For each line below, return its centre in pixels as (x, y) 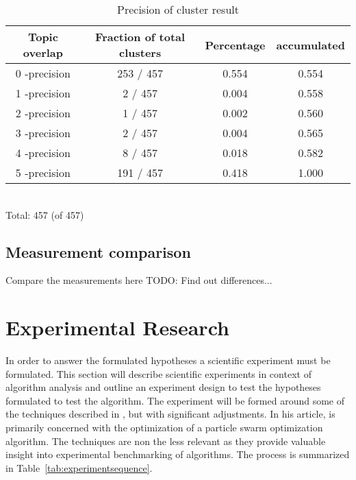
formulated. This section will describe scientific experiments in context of (158, 373)
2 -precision (43, 113)
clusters (140, 52)
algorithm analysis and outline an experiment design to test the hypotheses (163, 387)
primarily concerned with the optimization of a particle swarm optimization (164, 428)
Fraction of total (140, 37)
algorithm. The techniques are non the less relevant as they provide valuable (166, 441)
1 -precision (43, 93)
